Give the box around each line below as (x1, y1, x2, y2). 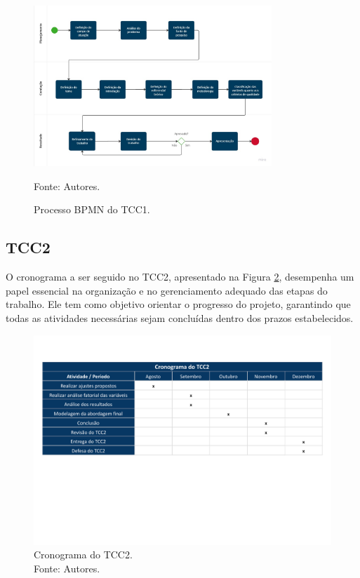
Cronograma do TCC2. (34, 547, 133, 562)
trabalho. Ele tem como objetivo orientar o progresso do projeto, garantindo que (6, 297, 351, 311)
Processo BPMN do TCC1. (34, 202, 150, 217)
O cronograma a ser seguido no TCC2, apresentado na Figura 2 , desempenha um (6, 269, 354, 284)
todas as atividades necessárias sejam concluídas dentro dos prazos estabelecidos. (6, 310, 354, 325)
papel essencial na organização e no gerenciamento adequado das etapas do (6, 283, 328, 297)
